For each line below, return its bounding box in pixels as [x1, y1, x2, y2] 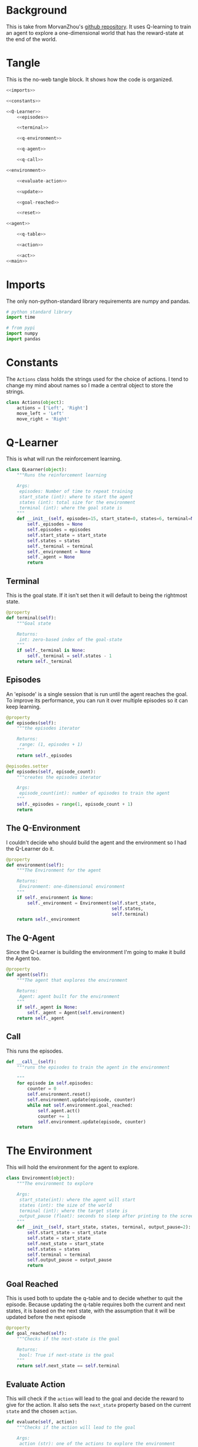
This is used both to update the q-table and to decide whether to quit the [6, 1295, 183, 1302]
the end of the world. [6, 35, 57, 43]
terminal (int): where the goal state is [19, 505, 123, 511]
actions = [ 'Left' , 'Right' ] [16, 405, 88, 411]
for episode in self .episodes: [16, 1080, 94, 1086]
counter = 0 [27, 1086, 57, 1092]
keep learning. [6, 703, 41, 710]
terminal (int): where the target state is [19, 1208, 128, 1214]
